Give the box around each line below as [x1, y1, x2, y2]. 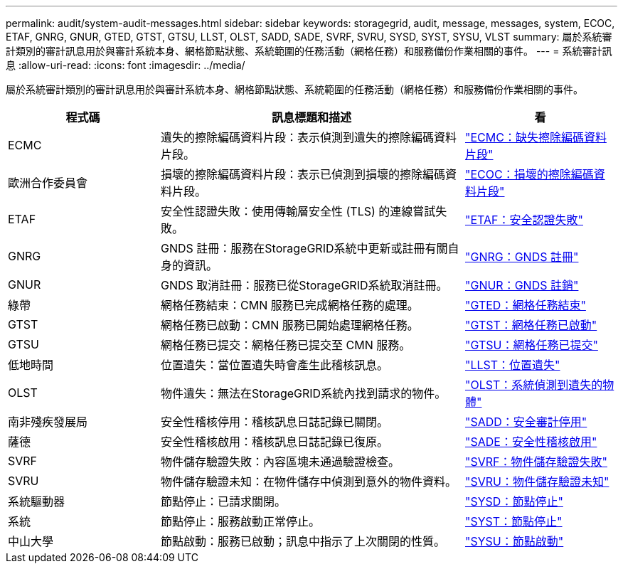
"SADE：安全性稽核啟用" [465, 435, 597, 449]
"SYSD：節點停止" [465, 494, 563, 509]
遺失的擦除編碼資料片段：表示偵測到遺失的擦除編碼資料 [161, 130, 457, 144]
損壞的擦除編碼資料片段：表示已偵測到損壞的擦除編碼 [161, 167, 446, 181]
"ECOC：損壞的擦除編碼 [465, 167, 594, 181]
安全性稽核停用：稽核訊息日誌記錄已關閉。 [161, 415, 389, 429]
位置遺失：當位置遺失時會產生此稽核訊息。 [161, 358, 389, 372]
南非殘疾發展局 [8, 415, 88, 429]
